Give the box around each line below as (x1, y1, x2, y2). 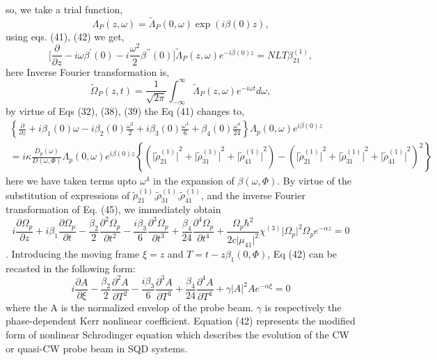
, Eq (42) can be (267, 246, 337, 260)
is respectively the (264, 299, 342, 314)
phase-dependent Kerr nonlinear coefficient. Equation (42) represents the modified (6, 313, 356, 328)
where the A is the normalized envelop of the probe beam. (6, 299, 254, 314)
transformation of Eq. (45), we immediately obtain (6, 202, 221, 217)
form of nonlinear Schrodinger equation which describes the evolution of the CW (6, 327, 349, 341)
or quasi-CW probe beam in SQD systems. (6, 341, 188, 355)
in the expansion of (153, 173, 235, 188)
